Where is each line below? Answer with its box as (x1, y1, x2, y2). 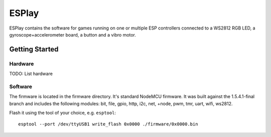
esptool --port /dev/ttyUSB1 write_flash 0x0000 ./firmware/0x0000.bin (18, 121, 198, 127)
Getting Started (9, 45, 59, 53)
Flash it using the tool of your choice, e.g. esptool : (9, 110, 116, 116)
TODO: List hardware (9, 70, 53, 77)
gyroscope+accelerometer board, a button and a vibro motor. (9, 31, 137, 37)
